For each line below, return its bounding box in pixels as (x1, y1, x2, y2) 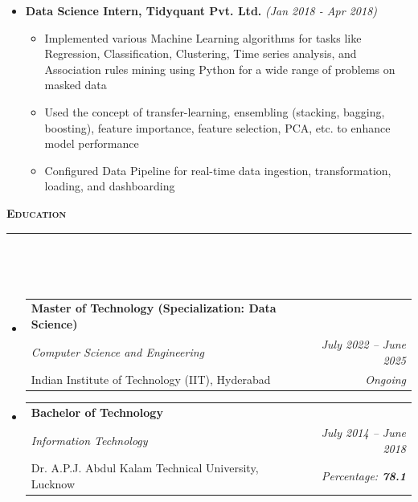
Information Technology (31, 431, 148, 448)
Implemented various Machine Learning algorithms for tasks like (44, 29, 362, 46)
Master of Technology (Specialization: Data (31, 300, 277, 316)
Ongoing (365, 371, 406, 388)
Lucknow (31, 475, 76, 492)
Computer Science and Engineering (31, 343, 205, 360)
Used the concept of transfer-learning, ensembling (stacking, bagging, (44, 103, 385, 120)
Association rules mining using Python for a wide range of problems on (44, 60, 395, 77)
